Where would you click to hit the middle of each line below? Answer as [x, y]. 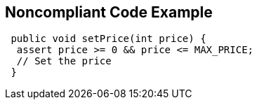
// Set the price [64, 61]
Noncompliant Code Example [109, 12]
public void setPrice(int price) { [108, 39]
